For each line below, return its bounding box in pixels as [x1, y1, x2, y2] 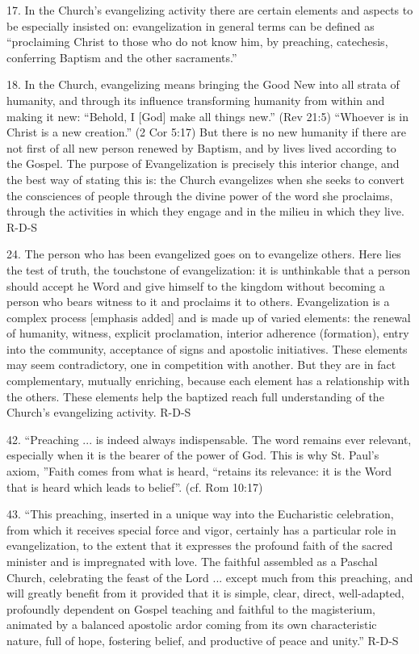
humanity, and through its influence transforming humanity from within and [6, 91, 385, 108]
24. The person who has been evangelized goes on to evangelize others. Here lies [6, 245, 401, 262]
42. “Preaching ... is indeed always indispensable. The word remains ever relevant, [6, 430, 412, 447]
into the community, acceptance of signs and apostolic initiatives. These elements [6, 340, 408, 357]
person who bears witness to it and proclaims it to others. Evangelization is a [6, 293, 390, 310]
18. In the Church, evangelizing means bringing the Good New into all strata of [6, 76, 400, 93]
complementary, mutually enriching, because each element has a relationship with [6, 372, 410, 389]
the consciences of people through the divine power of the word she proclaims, [6, 187, 393, 203]
